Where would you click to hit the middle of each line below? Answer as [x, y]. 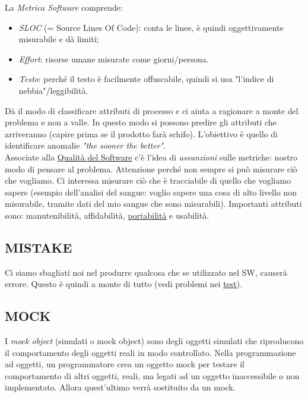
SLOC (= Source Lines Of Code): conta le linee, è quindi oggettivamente [151, 27]
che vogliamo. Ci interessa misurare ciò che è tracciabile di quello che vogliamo [148, 180]
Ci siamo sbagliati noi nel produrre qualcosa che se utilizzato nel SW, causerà [146, 272]
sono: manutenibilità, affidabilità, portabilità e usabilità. [107, 215]
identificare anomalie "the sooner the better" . [85, 145]
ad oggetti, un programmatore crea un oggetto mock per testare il [125, 364]
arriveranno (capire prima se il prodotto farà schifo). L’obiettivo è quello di [141, 133]
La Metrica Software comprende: [64, 7]
